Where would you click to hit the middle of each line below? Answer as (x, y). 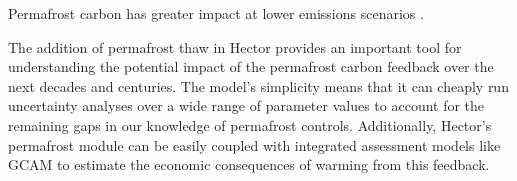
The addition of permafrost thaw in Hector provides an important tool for (235, 46)
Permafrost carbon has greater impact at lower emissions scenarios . (216, 13)
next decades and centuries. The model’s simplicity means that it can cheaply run (258, 85)
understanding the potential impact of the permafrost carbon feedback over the (251, 66)
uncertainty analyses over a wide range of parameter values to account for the (246, 105)
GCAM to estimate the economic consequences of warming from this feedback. (249, 164)
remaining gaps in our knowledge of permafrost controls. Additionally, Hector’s (250, 124)
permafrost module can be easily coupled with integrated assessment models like (254, 144)
